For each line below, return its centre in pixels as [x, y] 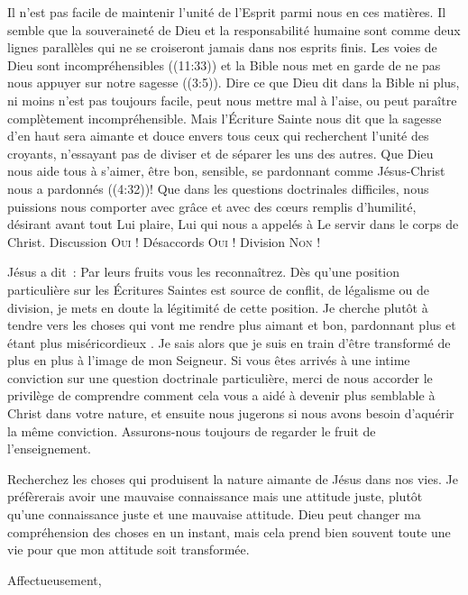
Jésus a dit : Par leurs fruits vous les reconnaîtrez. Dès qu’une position [204, 272]
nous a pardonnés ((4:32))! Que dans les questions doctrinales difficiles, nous [218, 188]
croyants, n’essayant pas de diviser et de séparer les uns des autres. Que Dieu [220, 153]
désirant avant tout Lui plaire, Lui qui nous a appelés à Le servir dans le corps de [233, 224]
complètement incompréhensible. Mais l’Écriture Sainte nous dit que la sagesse [225, 118]
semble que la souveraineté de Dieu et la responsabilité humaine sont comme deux [234, 29]
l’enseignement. [50, 449]
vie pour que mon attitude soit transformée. [128, 549]
